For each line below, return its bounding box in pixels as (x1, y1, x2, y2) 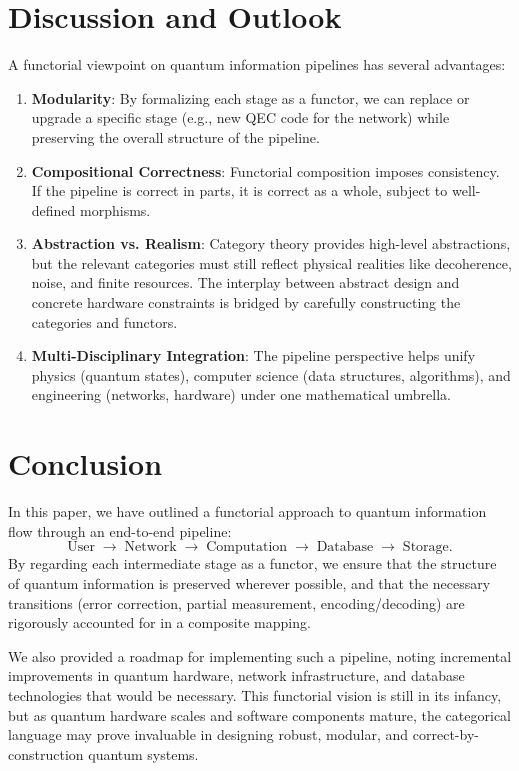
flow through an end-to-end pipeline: (8, 520, 232, 541)
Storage (402, 540, 449, 555)
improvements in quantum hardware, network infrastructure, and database (8, 665, 465, 686)
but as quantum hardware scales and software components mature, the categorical (8, 704, 511, 725)
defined (31, 199, 76, 220)
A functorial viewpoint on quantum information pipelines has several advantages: (8, 54, 506, 75)
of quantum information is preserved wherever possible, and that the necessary (8, 572, 491, 593)
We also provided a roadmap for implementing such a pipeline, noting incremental (8, 645, 512, 666)
